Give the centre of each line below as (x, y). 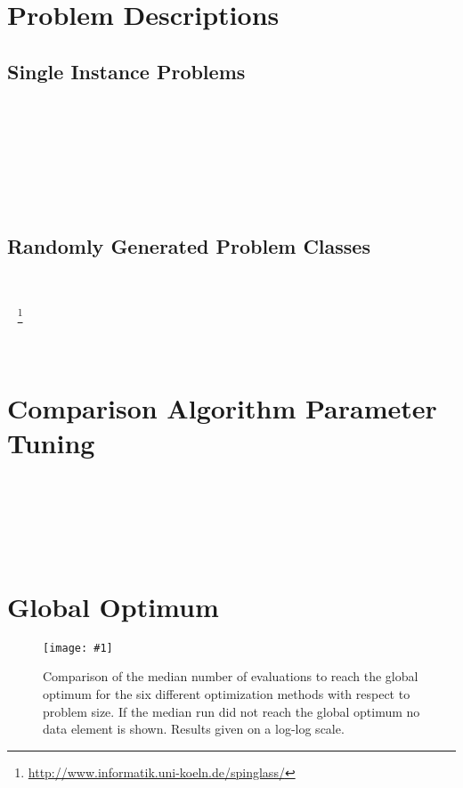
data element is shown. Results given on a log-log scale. (194, 729)
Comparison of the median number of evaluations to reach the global (231, 676)
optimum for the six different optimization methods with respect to (227, 694)
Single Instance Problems (126, 71)
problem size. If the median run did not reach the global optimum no (231, 711)
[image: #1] (78, 648)
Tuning (51, 442)
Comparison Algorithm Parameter (222, 407)
